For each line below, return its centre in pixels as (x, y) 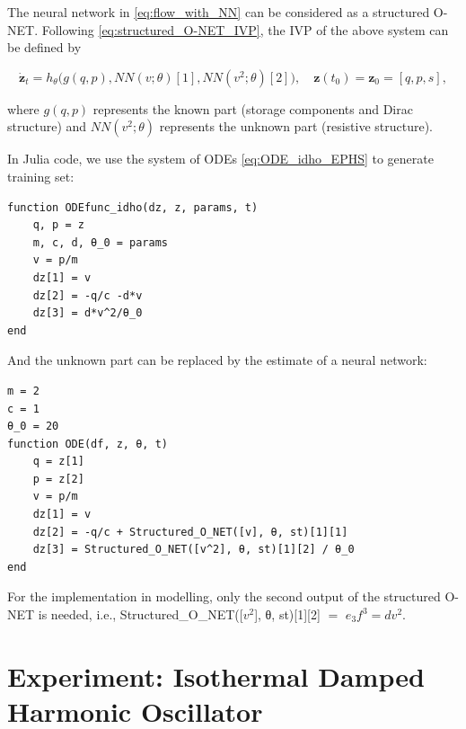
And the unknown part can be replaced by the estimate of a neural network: (217, 360)
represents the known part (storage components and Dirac (253, 108)
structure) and (47, 126)
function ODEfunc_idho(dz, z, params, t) (133, 207)
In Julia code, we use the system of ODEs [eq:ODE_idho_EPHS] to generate (220, 159)
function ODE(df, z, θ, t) (88, 444)
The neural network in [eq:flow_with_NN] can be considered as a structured (219, 12)
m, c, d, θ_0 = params (100, 242)
